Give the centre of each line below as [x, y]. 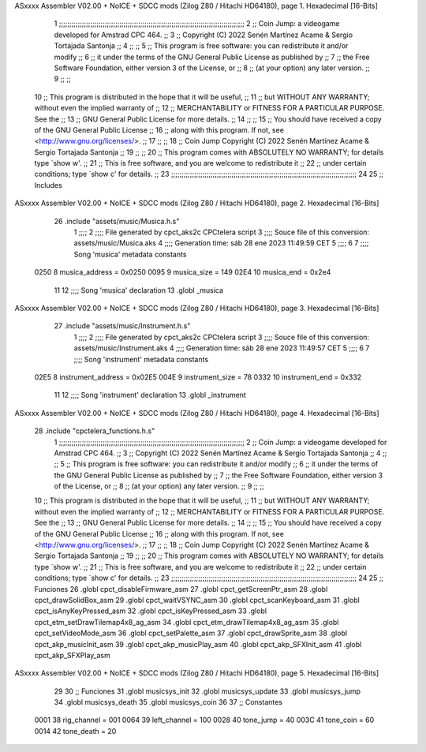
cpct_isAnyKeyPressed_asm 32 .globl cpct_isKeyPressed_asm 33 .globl [151, 611]
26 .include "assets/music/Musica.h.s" [117, 221]
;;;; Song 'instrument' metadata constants [141, 359]
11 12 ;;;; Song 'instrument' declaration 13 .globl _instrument [150, 395]
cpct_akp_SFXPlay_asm [72, 655]
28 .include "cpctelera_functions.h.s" [95, 431]
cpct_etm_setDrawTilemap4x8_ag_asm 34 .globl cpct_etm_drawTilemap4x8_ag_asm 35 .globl [187, 622]
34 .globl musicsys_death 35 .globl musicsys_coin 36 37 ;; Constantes [168, 702]
